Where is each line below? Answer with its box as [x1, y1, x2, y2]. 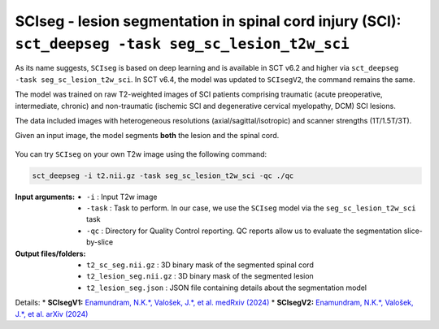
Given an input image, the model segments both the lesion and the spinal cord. [15, 131, 280, 141]
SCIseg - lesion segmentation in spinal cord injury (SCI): [15, 12, 402, 30]
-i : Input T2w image [86, 192, 158, 201]
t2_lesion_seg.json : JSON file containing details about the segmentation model [86, 283, 367, 292]
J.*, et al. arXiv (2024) [15, 309, 89, 318]
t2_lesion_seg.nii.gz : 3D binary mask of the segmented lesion [86, 271, 315, 281]
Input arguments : [15, 192, 76, 201]
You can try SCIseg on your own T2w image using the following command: [15, 149, 267, 158]
